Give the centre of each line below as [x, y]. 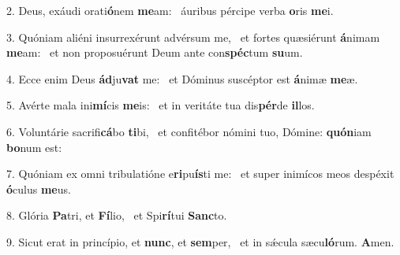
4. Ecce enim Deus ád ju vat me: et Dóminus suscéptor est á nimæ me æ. [182, 78]
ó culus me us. [39, 188]
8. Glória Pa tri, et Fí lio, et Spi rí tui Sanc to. [117, 215]
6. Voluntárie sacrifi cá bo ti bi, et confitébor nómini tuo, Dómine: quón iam [189, 131]
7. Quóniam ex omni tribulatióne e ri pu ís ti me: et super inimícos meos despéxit [200, 174]
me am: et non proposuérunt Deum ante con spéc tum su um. [155, 52]
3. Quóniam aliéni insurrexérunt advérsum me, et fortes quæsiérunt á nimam [193, 37]
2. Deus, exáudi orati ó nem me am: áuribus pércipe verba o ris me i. [170, 10]
